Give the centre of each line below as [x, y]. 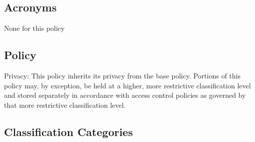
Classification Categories [69, 131]
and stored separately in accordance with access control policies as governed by [125, 95]
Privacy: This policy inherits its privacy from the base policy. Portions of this [122, 75]
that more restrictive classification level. [65, 105]
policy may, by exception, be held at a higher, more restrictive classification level [127, 85]
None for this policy [34, 28]
